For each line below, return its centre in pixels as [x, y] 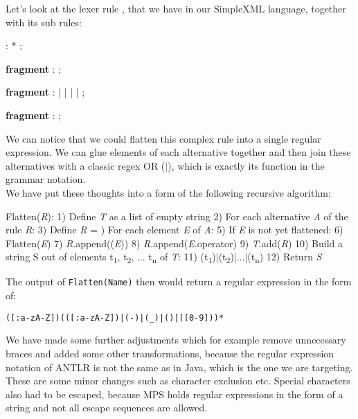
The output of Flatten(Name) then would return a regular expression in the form [179, 282]
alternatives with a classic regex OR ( [86, 165]
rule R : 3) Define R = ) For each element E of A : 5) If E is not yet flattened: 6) [174, 230]
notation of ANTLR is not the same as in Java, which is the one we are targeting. [179, 367]
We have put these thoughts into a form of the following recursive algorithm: [168, 192]
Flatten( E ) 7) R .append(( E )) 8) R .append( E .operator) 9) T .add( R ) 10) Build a [174, 243]
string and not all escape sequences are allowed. [107, 408]
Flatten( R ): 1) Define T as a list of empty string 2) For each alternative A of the [177, 216]
